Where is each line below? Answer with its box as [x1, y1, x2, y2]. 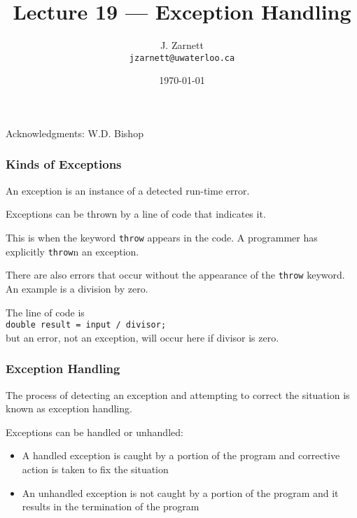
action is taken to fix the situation [22, 461, 169, 476]
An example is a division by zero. [6, 281, 148, 295]
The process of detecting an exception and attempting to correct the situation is [6, 387, 350, 402]
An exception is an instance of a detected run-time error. [6, 183, 250, 197]
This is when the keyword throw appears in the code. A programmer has [6, 230, 318, 244]
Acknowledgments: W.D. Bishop [6, 125, 143, 140]
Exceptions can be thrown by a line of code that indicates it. [6, 206, 266, 221]
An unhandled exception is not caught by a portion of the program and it [22, 485, 339, 500]
